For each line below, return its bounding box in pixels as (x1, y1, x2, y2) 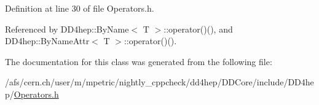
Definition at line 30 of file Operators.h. (5, 2, 154, 14)
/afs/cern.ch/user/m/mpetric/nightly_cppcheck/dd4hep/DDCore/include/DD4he (5, 76, 314, 88)
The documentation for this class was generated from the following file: (5, 55, 272, 68)
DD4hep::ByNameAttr (5, 34, 90, 47)
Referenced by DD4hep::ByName (5, 22, 129, 35)
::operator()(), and (163, 22, 233, 35)
